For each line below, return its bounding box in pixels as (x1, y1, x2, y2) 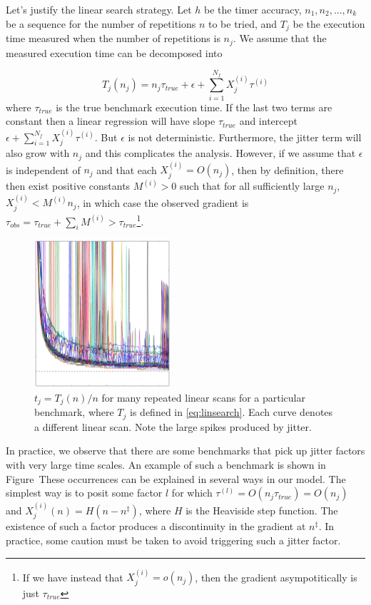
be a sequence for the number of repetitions (6, 16, 196, 31)
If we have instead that (22, 569, 123, 584)
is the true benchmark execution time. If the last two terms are (56, 99, 332, 114)
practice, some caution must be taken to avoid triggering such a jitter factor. (6, 532, 341, 547)
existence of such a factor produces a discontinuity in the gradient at (6, 519, 306, 534)
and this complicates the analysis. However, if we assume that (85, 146, 356, 161)
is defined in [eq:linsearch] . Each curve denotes (130, 405, 333, 420)
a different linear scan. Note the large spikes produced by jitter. (34, 419, 312, 434)
